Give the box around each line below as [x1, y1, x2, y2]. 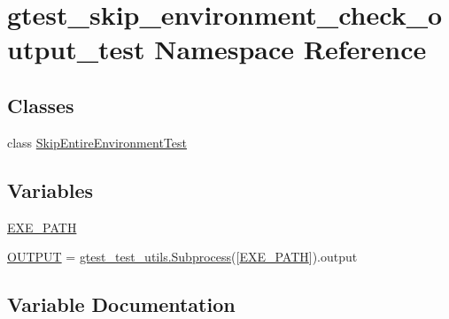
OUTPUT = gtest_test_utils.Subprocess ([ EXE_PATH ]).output [7, 247, 358, 266]
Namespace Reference [154, 31, 427, 67]
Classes [7, 91, 74, 118]
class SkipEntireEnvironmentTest [7, 133, 187, 151]
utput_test [7, 31, 145, 67]
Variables [7, 176, 94, 203]
